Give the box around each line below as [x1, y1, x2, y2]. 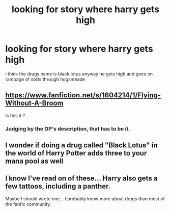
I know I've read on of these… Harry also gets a [5, 174, 158, 183]
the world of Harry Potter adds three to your [5, 149, 147, 157]
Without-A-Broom [5, 99, 64, 108]
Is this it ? [5, 112, 25, 118]
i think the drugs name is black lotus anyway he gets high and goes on [5, 70, 153, 77]
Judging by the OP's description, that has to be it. [5, 125, 131, 132]
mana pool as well [5, 157, 64, 166]
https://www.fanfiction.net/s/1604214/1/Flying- [5, 91, 161, 100]
